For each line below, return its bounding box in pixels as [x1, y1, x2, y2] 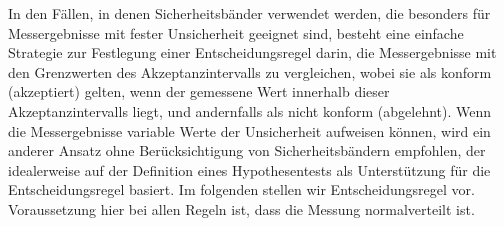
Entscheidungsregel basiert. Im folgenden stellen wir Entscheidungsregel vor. [8, 179, 475, 200]
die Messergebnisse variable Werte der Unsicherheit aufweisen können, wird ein [8, 120, 491, 141]
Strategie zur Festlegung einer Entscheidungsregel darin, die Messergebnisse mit [8, 42, 497, 63]
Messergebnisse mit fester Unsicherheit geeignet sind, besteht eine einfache [8, 22, 464, 43]
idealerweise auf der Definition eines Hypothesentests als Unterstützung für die [8, 159, 491, 180]
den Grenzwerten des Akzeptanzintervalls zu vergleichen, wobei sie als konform [8, 61, 492, 82]
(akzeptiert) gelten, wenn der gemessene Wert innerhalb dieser [8, 81, 390, 102]
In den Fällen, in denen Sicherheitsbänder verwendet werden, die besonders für [8, 3, 491, 23]
